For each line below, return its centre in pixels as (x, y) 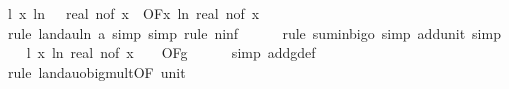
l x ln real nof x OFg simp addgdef (171, 52)
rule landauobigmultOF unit (96, 71)
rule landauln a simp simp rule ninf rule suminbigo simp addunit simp (254, 32)
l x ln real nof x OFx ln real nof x (133, 13)
